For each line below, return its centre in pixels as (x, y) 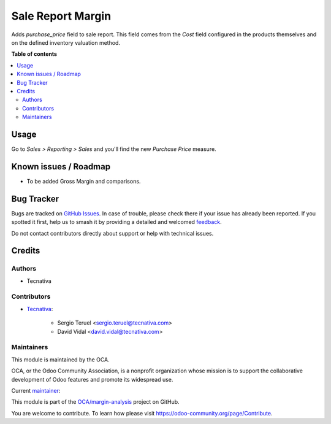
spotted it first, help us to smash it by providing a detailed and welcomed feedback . (116, 222)
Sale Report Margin (61, 16)
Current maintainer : (36, 390)
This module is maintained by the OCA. (60, 360)
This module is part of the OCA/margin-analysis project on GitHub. (96, 402)
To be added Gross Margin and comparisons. (84, 181)
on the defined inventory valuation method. (66, 42)
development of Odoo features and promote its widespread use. (92, 379)
